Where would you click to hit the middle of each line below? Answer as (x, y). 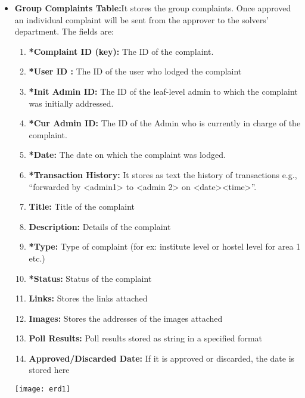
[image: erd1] (42, 389)
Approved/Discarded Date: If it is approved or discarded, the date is (162, 358)
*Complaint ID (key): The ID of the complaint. (121, 51)
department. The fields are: (64, 31)
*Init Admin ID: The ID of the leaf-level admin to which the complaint (163, 91)
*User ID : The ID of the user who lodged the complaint (135, 71)
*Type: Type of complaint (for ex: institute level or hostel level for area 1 (165, 246)
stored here (49, 370)
